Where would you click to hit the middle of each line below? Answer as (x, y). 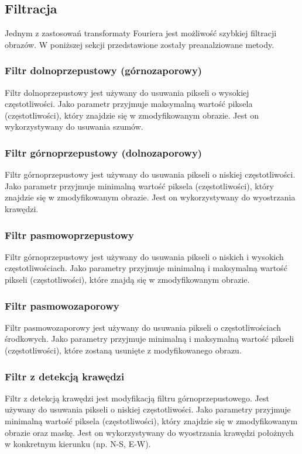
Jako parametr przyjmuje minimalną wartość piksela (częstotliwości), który (139, 186)
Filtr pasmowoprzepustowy (69, 235)
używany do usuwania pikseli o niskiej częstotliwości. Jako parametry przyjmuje (148, 409)
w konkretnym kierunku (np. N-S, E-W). (78, 444)
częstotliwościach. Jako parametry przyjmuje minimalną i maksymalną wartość (146, 268)
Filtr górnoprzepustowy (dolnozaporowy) (104, 152)
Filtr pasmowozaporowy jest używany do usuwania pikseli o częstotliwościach (143, 327)
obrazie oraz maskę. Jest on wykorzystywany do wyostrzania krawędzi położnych (149, 432)
